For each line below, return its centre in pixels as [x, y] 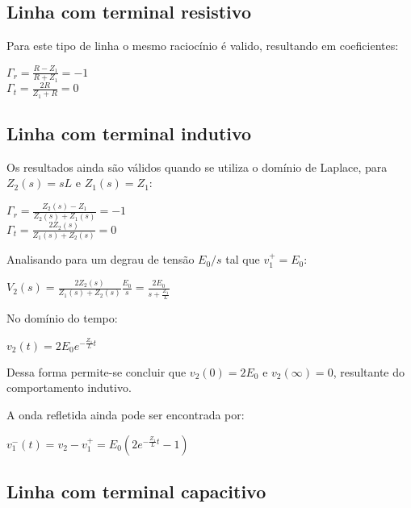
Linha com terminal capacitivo [136, 491]
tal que [243, 259]
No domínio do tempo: [62, 318]
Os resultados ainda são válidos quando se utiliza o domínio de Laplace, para [197, 167]
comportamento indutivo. [69, 387]
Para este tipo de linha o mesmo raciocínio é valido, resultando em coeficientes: [203, 46]
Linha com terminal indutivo [129, 133]
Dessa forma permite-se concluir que [96, 371]
